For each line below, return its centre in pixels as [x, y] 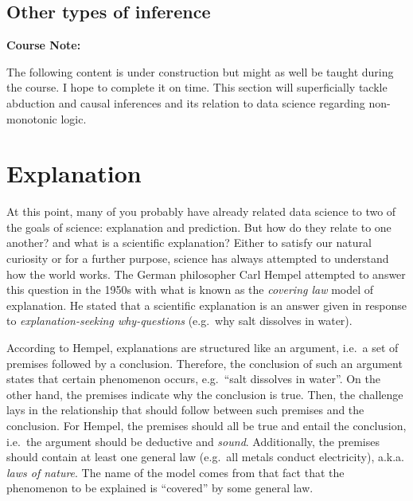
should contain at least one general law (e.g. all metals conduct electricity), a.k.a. [206, 457]
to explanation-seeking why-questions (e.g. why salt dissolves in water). [179, 321]
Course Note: [44, 45]
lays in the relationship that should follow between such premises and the [185, 410]
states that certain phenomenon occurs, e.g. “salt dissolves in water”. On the [194, 379]
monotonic [32, 118]
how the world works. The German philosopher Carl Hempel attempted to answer [206, 274]
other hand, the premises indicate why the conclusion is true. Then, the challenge [205, 394]
